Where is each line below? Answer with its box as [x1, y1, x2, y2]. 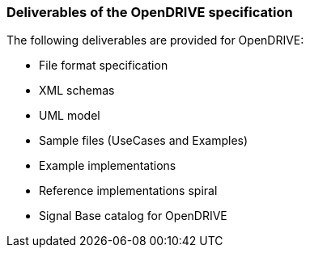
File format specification [39, 58, 168, 73]
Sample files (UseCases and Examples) [39, 133, 248, 148]
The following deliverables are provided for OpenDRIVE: [6, 33, 304, 48]
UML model [39, 108, 100, 123]
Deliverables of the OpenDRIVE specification [6, 4, 293, 20]
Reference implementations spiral [39, 184, 218, 198]
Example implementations [39, 159, 176, 173]
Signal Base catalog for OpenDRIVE [39, 209, 227, 223]
